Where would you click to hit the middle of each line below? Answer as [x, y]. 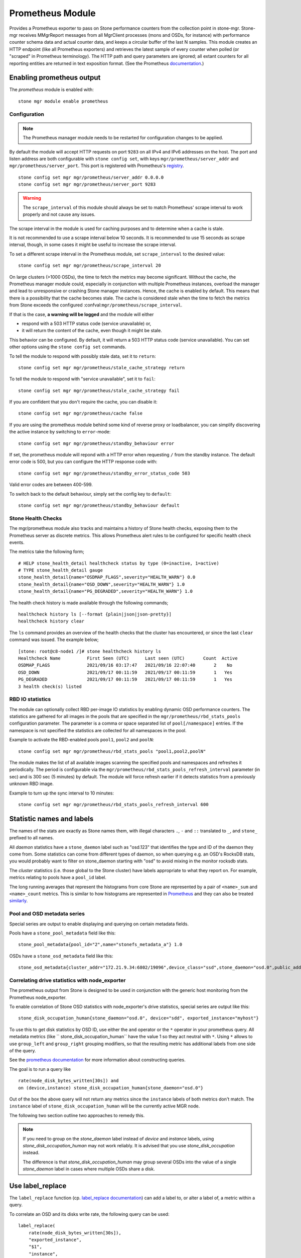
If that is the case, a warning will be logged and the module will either [82, 314]
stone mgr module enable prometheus [63, 101]
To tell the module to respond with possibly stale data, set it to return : [83, 356]
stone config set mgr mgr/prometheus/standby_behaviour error [96, 443]
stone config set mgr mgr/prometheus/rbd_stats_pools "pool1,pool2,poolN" [112, 751]
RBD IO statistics [30, 699]
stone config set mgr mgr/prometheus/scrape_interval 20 [90, 266]
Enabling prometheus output [55, 78]
